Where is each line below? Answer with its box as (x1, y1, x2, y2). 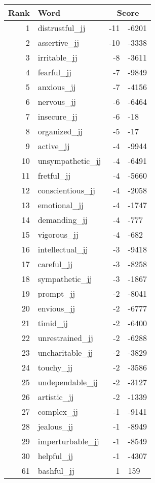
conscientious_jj (37, 184, 95, 196)
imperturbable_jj (37, 435, 99, 447)
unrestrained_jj (37, 332, 93, 344)
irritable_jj (37, 51, 77, 63)
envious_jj (37, 302, 75, 314)
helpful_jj (37, 450, 73, 462)
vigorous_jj (37, 229, 79, 240)
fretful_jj (37, 169, 71, 181)
